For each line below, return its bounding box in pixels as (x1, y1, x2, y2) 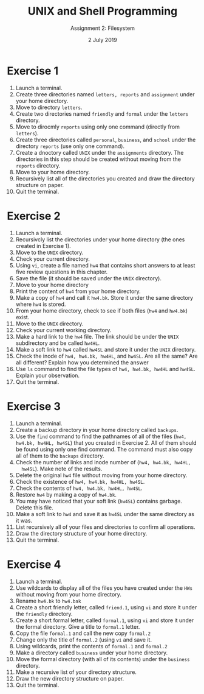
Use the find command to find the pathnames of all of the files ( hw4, (15, 433, 187, 440)
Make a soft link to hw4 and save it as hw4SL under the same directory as (15, 510, 195, 517)
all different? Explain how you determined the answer (15, 358, 149, 366)
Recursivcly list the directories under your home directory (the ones (15, 236, 185, 243)
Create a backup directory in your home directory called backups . (15, 426, 178, 433)
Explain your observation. (15, 372, 80, 379)
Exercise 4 (7, 558, 61, 571)
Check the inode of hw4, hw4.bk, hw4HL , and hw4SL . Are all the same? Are (15, 352, 198, 359)
